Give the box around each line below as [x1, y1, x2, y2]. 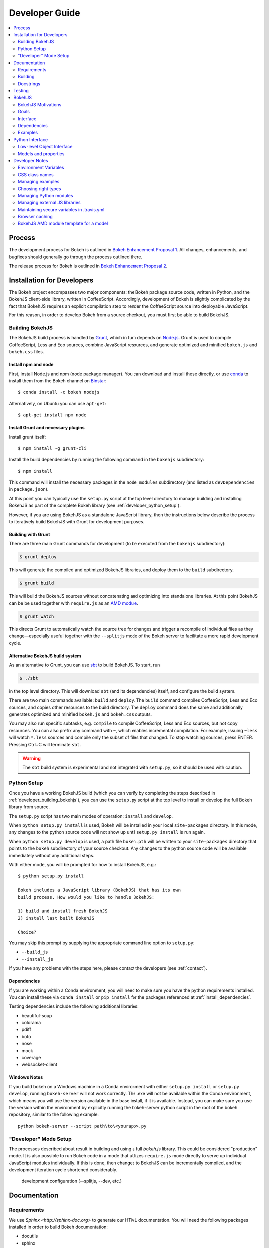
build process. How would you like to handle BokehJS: [18, 894, 155, 900]
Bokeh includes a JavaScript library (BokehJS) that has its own [18, 887, 181, 893]
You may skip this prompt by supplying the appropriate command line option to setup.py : [9, 940, 195, 946]
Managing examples [18, 179, 60, 185]
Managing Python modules [18, 192, 73, 198]
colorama [21, 1020, 41, 1026]
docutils [21, 1233, 38, 1239]
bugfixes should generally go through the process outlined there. [9, 254, 143, 260]
